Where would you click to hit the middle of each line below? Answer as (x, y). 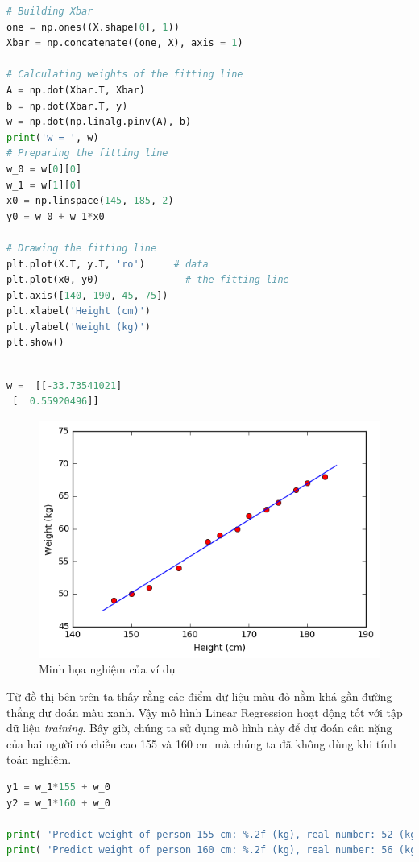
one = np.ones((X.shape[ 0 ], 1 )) (93, 27)
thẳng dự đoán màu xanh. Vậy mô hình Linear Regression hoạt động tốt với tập (205, 712)
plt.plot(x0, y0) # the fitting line (148, 280)
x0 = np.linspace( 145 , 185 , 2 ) (90, 201)
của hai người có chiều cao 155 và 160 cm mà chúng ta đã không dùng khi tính (201, 743)
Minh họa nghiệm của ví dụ (107, 669)
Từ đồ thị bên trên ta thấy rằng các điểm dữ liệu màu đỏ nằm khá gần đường (199, 696)
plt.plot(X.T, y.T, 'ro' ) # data (108, 264)
